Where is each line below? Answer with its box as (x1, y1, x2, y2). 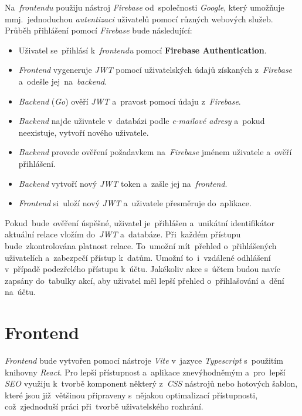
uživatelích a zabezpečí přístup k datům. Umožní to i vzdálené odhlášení (5, 251, 271, 263)
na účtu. (5, 286, 36, 298)
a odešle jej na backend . (18, 75, 107, 87)
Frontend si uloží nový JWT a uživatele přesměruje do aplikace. (18, 197, 252, 209)
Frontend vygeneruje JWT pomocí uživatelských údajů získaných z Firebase (18, 63, 293, 76)
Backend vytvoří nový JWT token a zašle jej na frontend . (18, 177, 228, 189)
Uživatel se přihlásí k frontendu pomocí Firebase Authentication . (18, 43, 267, 56)
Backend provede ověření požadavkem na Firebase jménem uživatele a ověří (18, 146, 292, 158)
